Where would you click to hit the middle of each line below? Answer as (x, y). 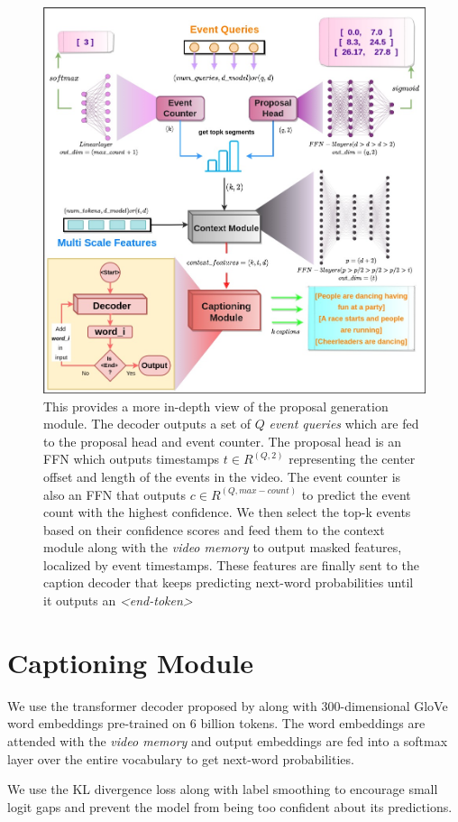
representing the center (352, 459)
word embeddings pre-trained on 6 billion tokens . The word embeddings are (216, 723)
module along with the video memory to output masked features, (223, 547)
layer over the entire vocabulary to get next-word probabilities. (181, 758)
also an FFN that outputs (115, 494)
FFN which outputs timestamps (132, 459)
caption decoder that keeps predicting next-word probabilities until (229, 582)
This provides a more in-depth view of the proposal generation (216, 406)
